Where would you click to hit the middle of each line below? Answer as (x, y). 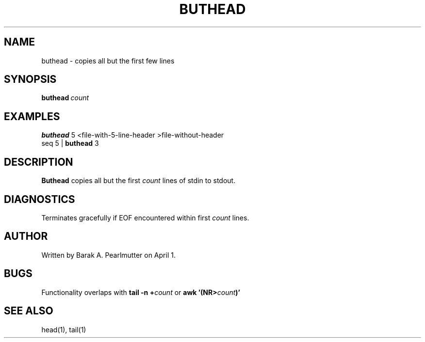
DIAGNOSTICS (40, 199)
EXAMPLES (32, 116)
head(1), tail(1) (64, 329)
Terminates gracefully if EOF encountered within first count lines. (145, 218)
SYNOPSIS (30, 79)
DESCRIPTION (39, 162)
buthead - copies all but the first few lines (108, 61)
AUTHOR (26, 236)
